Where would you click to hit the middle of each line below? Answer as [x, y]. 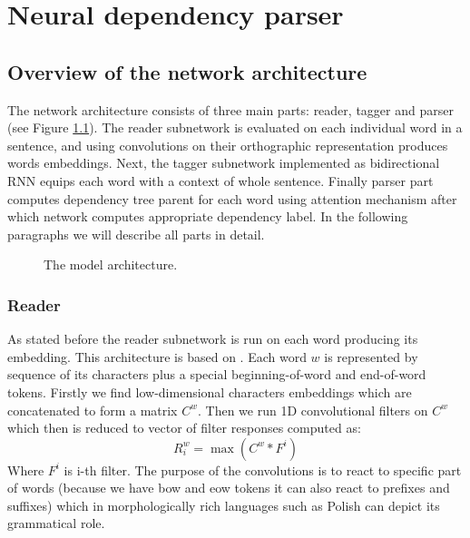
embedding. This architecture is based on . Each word [157, 356]
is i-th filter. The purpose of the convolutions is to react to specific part [263, 470]
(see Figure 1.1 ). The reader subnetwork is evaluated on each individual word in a [235, 127]
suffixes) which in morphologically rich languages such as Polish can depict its [224, 505]
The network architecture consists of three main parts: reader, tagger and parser [230, 109]
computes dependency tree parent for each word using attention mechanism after [232, 198]
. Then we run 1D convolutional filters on [313, 410]
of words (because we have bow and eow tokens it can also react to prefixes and [229, 488]
